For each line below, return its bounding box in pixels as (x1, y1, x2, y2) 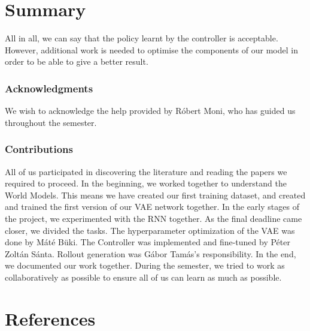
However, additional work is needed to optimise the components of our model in (5, 43, 298, 56)
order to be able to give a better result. (5, 55, 148, 68)
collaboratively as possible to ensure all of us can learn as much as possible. (5, 270, 282, 283)
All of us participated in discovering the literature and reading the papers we (5, 165, 287, 177)
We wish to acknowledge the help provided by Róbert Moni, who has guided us (5, 104, 296, 117)
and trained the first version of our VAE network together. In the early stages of (5, 200, 299, 213)
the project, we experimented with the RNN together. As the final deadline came (5, 212, 302, 224)
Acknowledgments (5, 80, 93, 95)
